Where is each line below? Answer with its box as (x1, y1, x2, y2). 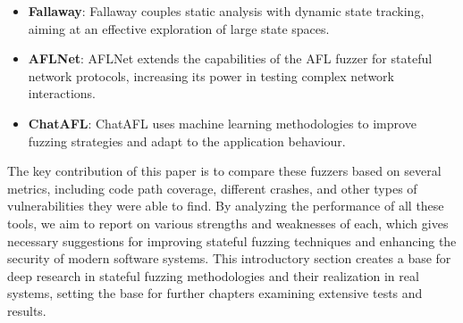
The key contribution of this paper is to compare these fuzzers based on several (7, 161, 442, 180)
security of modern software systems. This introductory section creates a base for (7, 249, 451, 268)
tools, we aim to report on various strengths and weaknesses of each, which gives (7, 213, 449, 232)
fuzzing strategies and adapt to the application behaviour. (28, 131, 346, 150)
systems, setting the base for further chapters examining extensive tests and (7, 284, 423, 302)
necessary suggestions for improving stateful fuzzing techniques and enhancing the (7, 231, 457, 250)
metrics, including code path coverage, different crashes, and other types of (7, 178, 417, 197)
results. (7, 301, 46, 319)
